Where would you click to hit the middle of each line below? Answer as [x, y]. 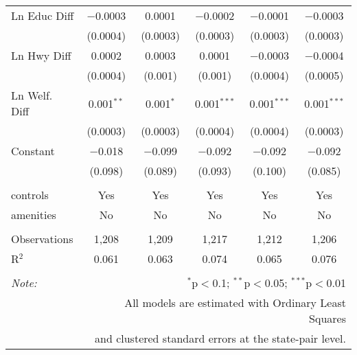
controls [30, 195]
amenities [34, 215]
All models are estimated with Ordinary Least [235, 302]
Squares [327, 318]
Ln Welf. [32, 95]
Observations [42, 239]
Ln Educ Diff [43, 15]
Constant [33, 151]
